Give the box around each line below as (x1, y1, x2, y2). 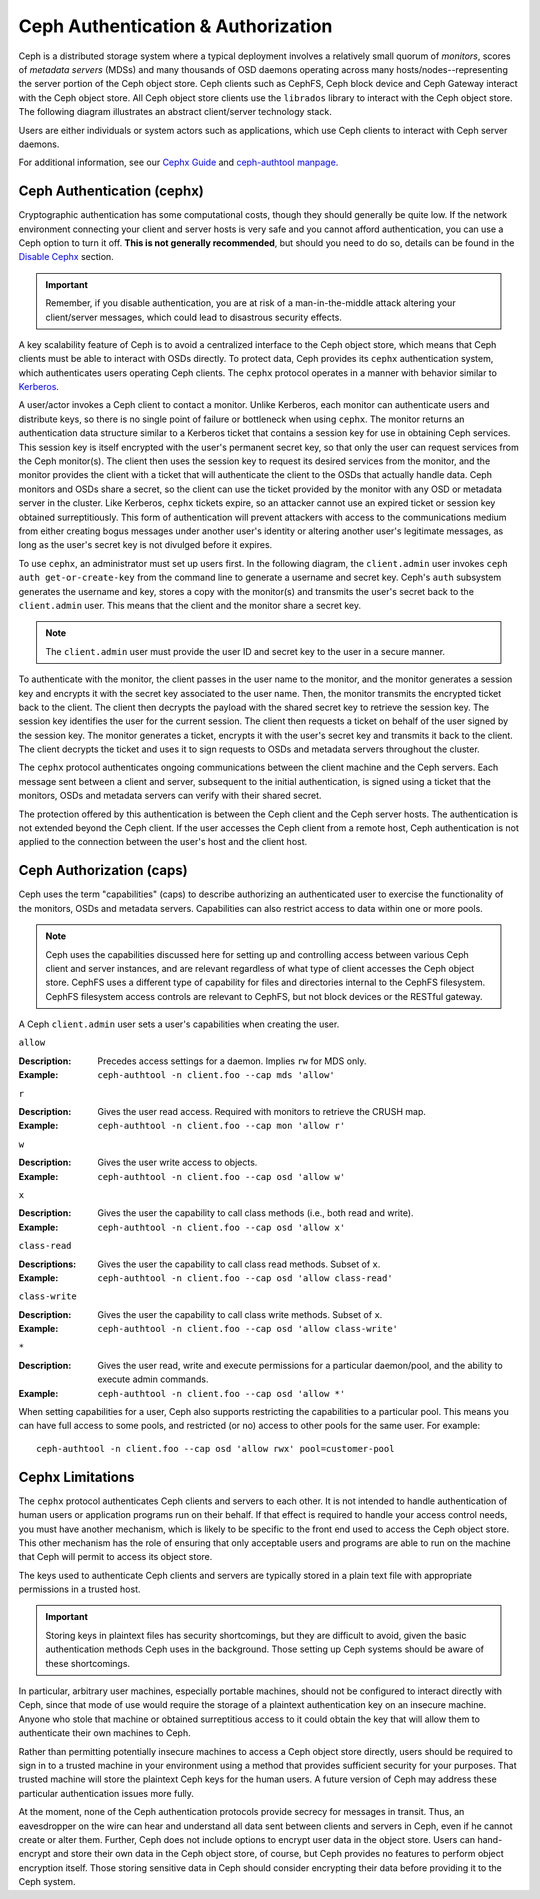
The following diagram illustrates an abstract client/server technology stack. (18, 106, 332, 118)
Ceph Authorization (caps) (18, 862, 189, 879)
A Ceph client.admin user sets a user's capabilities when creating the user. (18, 1018, 340, 1030)
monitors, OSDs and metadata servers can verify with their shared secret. (18, 790, 322, 802)
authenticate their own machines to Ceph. (18, 1727, 191, 1739)
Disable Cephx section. (18, 251, 114, 263)
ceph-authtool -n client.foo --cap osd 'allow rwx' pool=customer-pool (36, 1443, 395, 1454)
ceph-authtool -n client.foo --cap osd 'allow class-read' (97, 1272, 394, 1284)
